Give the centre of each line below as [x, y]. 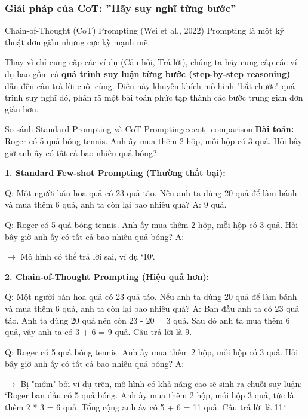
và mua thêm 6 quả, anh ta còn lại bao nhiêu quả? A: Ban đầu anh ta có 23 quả [152, 308]
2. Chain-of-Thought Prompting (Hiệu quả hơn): [107, 276]
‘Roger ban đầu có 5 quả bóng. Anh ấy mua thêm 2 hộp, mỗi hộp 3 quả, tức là [150, 395]
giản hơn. [22, 109]
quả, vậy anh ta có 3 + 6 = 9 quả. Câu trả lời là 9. [98, 332]
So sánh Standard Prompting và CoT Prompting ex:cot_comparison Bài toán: [150, 129]
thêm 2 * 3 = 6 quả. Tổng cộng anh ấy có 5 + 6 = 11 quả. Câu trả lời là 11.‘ [146, 407]
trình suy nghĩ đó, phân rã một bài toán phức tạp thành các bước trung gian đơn [154, 97]
